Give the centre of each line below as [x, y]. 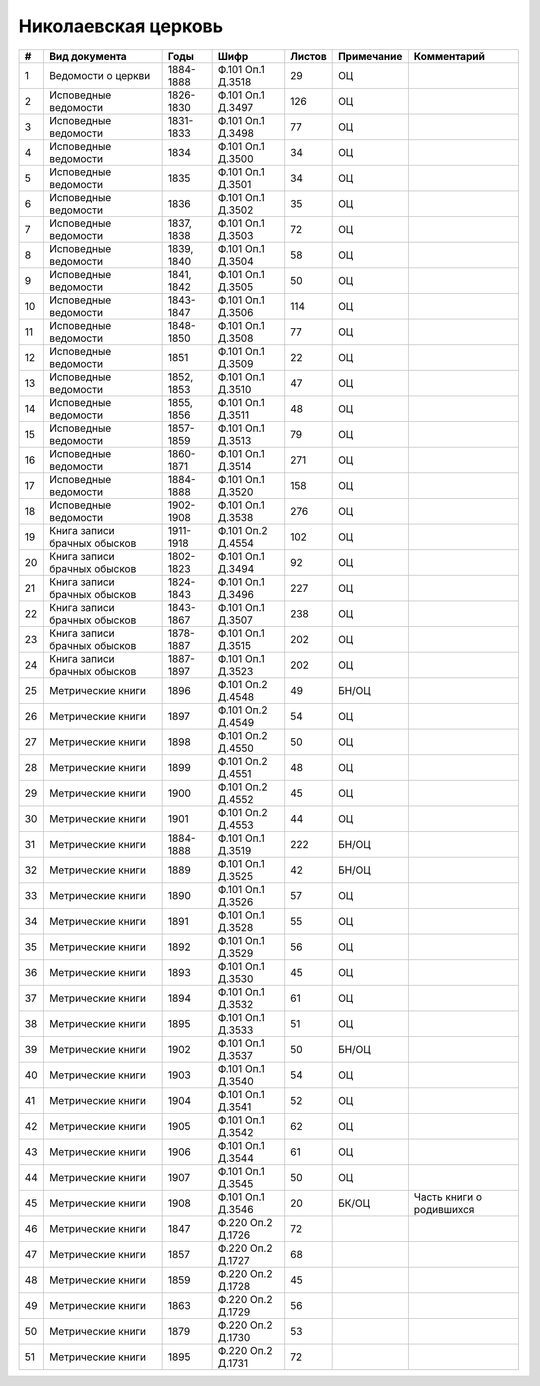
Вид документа [87, 56]
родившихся [444, 1209]
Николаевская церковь [121, 26]
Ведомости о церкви [99, 75]
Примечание [370, 56]
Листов [308, 56]
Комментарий [449, 56]
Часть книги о [448, 1197]
